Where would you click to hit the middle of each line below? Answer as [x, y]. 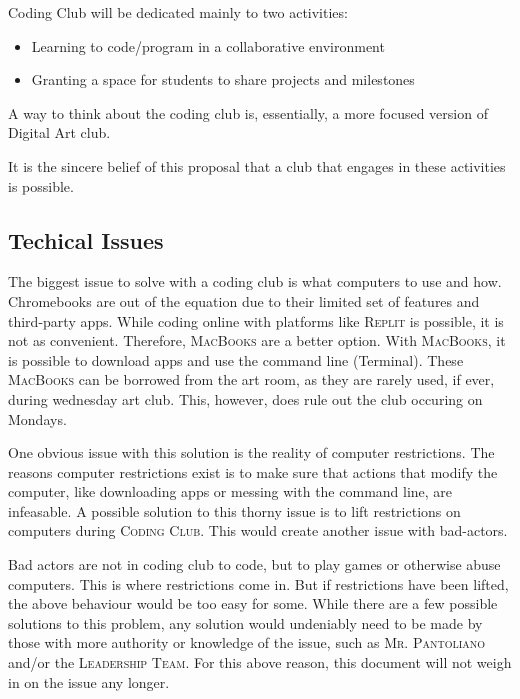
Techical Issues [86, 239]
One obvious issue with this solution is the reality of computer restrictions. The [251, 452]
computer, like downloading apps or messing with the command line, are [230, 491]
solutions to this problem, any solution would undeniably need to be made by [245, 622]
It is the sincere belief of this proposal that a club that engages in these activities [257, 165]
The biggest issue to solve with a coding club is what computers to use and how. [255, 281]
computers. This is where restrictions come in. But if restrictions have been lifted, [258, 583]
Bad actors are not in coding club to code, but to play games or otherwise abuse [254, 564]
